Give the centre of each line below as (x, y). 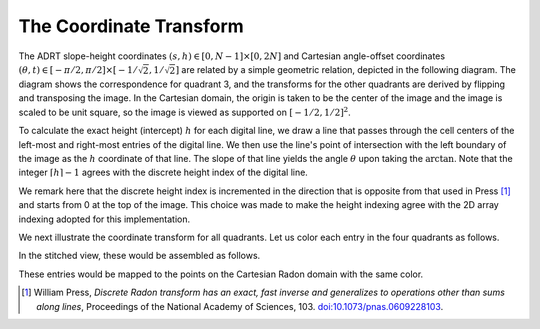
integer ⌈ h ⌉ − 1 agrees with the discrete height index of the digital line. (163, 172)
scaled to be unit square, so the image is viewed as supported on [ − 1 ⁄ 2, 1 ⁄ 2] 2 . (185, 111)
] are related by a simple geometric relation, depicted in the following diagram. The (346, 69)
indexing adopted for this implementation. (104, 219)
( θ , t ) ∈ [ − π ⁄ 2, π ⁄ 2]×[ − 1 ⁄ (77, 69)
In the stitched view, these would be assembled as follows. (139, 256)
